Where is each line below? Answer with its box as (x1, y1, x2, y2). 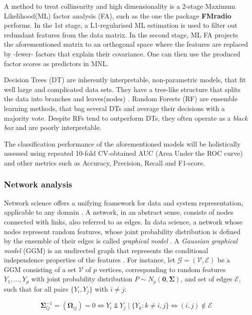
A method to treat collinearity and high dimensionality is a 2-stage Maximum (4, 1, 235, 11)
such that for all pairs (4, 283, 68, 294)
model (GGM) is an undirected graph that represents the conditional (4, 245, 208, 255)
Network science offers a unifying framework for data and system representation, (4, 197, 243, 207)
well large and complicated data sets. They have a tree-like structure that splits (4, 84, 240, 94)
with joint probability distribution (31, 274, 133, 284)
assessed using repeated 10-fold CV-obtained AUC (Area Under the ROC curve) (4, 148, 243, 158)
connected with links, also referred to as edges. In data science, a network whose (4, 216, 243, 226)
